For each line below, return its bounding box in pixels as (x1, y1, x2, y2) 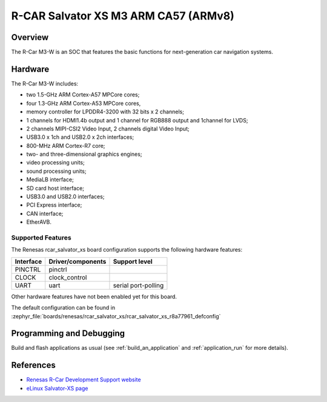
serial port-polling (113, 281, 164, 289)
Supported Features (11, 233, 72, 242)
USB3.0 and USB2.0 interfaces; (26, 193, 105, 200)
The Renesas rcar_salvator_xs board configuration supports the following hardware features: (11, 246, 243, 253)
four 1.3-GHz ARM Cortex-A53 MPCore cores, (26, 99, 141, 107)
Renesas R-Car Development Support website (26, 376, 142, 383)
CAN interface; (26, 210, 64, 217)
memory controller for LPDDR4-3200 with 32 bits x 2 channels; (26, 108, 185, 115)
